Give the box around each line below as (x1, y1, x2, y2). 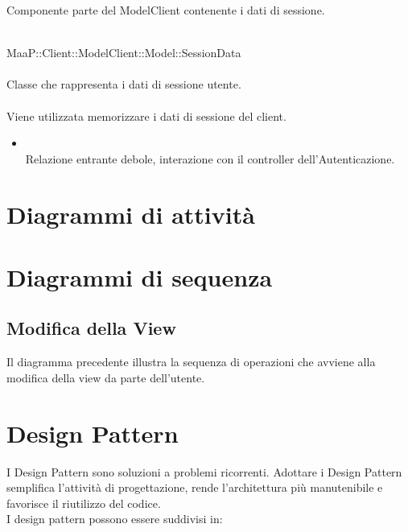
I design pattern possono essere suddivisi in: (6, 510, 223, 527)
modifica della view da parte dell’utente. (6, 369, 205, 386)
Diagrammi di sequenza (6, 260, 273, 293)
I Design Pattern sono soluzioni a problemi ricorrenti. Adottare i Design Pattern (6, 463, 402, 480)
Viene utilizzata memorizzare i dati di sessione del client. (6, 107, 286, 124)
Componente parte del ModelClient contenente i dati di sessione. (6, 2, 325, 18)
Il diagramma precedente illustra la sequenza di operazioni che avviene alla (6, 353, 376, 370)
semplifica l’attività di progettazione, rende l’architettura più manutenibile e (6, 479, 383, 496)
